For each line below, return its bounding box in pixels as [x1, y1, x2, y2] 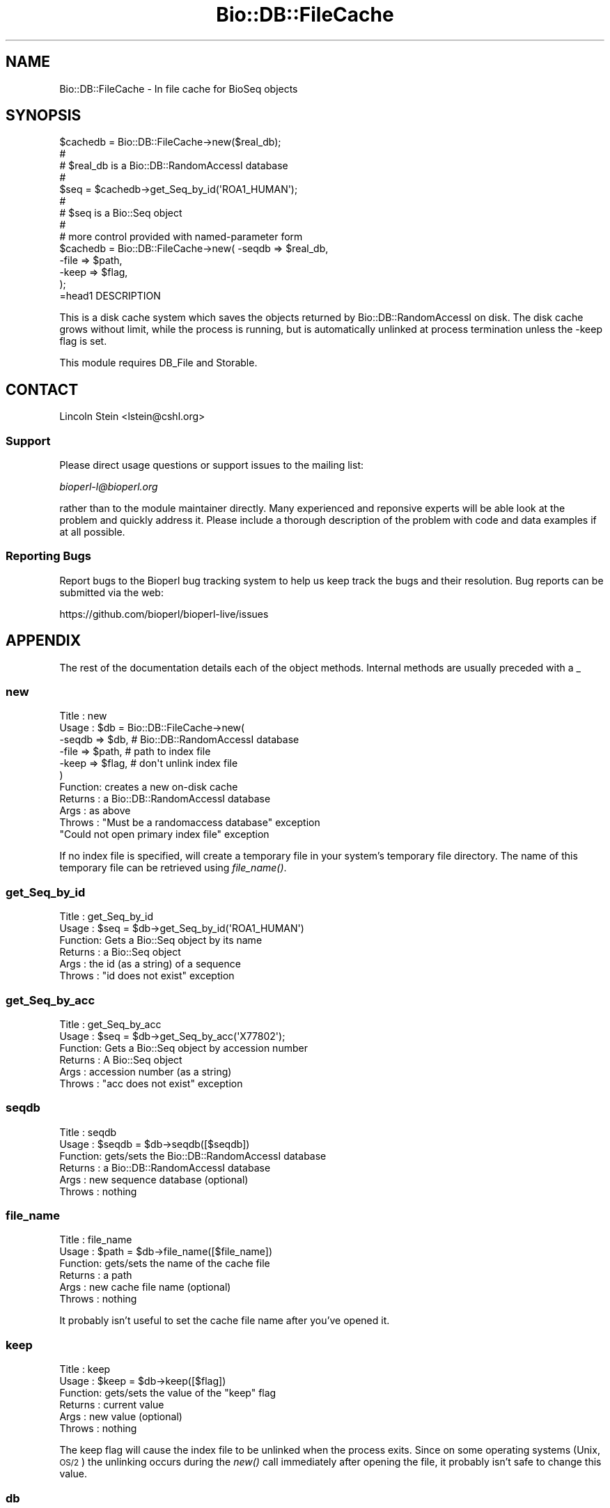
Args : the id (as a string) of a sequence [59, 958, 241, 970]
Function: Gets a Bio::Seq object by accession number [59, 1041, 308, 1054]
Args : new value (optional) [59, 1410, 182, 1423]
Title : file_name [59, 1234, 132, 1246]
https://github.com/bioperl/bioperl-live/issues [59, 607, 269, 620]
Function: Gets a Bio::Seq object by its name [59, 934, 263, 947]
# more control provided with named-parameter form [59, 231, 303, 243]
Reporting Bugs [6, 549, 91, 563]
